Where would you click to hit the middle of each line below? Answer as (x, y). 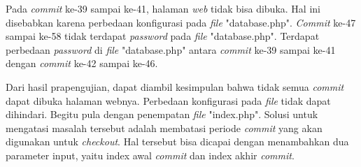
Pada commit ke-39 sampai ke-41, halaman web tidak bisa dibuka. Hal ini (163, 8)
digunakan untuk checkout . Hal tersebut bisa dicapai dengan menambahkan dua (177, 141)
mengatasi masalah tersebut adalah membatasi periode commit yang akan (164, 128)
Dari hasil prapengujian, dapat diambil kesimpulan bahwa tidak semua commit (175, 86)
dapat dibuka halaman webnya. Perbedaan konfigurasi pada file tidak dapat (168, 100)
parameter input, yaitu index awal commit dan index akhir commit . (150, 155)
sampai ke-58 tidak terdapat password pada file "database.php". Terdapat (163, 36)
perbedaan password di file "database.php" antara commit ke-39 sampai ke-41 (171, 49)
